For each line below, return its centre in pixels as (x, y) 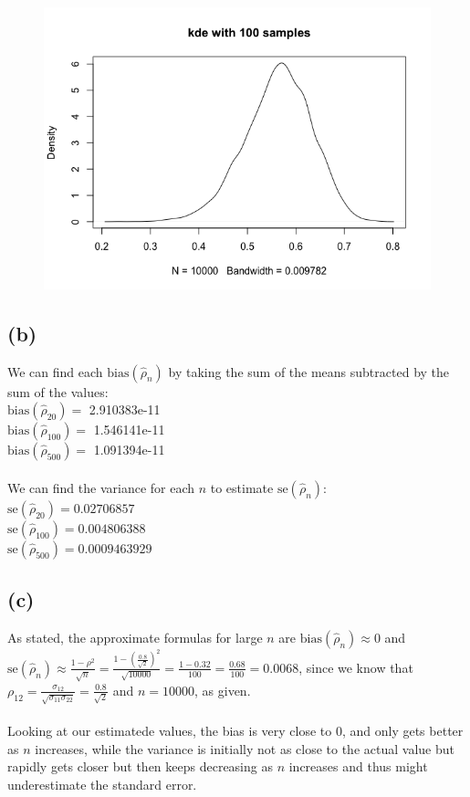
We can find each (55, 371)
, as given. (223, 690)
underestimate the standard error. (102, 785)
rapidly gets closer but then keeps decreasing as (140, 766)
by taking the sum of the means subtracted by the (309, 371)
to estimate (242, 487)
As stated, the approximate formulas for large (135, 637)
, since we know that (356, 667)
